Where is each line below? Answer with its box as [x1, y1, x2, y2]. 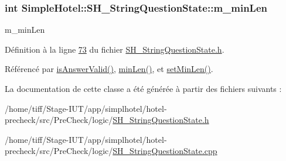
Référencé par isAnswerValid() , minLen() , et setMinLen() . [5, 63, 213, 75]
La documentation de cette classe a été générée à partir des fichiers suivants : [5, 83, 282, 94]
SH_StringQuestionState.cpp [113, 145, 217, 157]
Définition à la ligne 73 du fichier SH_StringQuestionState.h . [5, 43, 224, 55]
